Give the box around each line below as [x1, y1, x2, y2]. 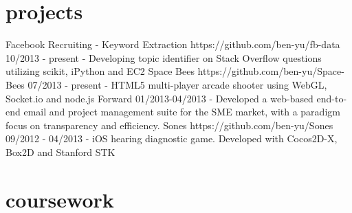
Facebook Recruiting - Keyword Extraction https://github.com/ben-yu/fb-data [5, 37, 340, 52]
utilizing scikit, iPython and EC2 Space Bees [5, 64, 195, 78]
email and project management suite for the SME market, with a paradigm [23, 104, 340, 119]
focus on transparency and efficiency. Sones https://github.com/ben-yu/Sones [5, 117, 333, 132]
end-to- [316, 91, 347, 105]
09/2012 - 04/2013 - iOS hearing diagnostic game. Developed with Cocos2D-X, [5, 131, 338, 146]
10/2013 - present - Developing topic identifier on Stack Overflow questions [5, 50, 322, 65]
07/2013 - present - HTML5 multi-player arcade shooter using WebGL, [27, 77, 327, 91]
